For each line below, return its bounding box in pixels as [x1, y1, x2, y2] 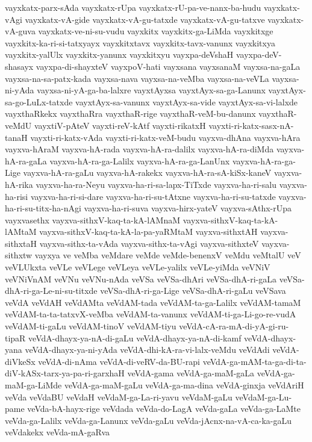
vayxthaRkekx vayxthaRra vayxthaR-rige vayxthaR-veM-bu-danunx [5, 107, 256, 120]
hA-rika [5, 178, 33, 190]
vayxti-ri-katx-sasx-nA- [208, 119, 294, 131]
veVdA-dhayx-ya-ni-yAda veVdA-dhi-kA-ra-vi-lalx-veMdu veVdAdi [25, 343, 270, 356]
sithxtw [5, 249, 33, 261]
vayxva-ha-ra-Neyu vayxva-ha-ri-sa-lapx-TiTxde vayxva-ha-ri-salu [36, 178, 277, 190]
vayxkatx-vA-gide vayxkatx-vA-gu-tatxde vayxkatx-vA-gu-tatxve [25, 13, 265, 25]
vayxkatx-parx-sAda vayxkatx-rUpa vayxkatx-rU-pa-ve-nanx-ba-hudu [5, 1, 261, 13]
